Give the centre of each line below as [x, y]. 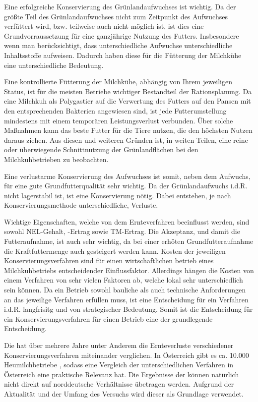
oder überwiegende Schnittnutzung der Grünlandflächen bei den [101, 149]
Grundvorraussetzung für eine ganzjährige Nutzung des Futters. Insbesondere [122, 35]
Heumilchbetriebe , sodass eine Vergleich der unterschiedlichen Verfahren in [119, 365]
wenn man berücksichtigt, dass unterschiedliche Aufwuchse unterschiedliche [118, 45]
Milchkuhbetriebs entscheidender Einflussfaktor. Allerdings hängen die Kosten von [129, 270]
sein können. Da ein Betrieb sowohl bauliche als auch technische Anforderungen [125, 290]
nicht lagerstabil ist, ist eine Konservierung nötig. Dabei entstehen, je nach [118, 195]
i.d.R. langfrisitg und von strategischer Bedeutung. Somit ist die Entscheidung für [129, 309]
